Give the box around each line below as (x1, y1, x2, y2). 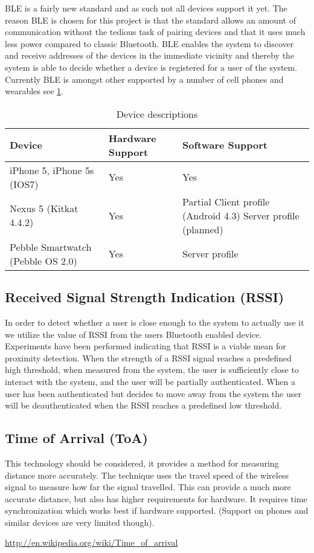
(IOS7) (10, 176, 39, 191)
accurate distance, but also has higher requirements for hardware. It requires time (5, 492, 307, 505)
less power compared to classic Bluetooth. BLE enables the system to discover (5, 37, 294, 50)
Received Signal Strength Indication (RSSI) (5, 288, 284, 306)
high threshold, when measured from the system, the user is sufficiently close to (5, 363, 299, 376)
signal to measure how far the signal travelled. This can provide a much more (5, 480, 291, 493)
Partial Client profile (182, 194, 270, 209)
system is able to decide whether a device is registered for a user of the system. (5, 60, 298, 73)
